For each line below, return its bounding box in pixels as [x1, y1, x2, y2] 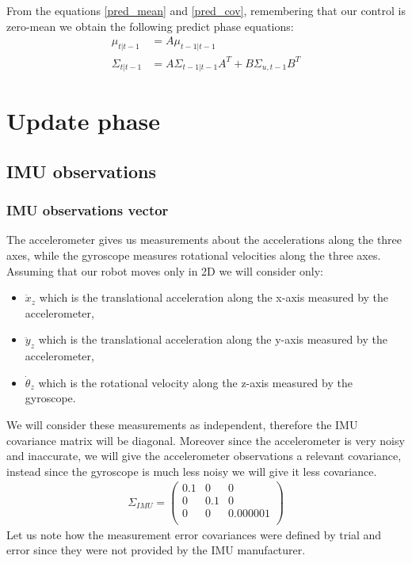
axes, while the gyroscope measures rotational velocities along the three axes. [6, 246, 381, 263]
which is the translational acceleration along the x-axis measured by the [39, 289, 389, 306]
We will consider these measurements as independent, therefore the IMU [6, 416, 358, 432]
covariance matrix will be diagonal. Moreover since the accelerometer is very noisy [6, 432, 405, 448]
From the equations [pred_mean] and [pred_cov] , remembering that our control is [6, 2, 406, 18]
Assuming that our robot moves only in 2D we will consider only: [6, 262, 324, 279]
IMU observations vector [6, 200, 169, 220]
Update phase [6, 105, 161, 137]
